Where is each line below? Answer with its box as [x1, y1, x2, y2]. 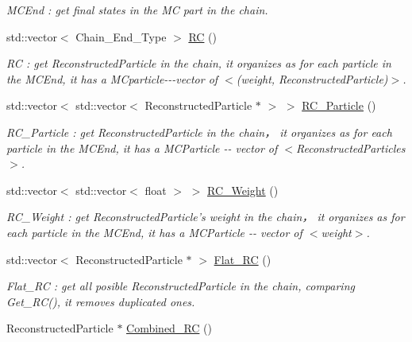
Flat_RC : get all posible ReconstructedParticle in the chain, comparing [6, 278, 355, 294]
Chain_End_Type [75, 28, 167, 45]
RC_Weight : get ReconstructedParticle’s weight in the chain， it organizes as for [6, 208, 405, 225]
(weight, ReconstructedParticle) [236, 70, 388, 87]
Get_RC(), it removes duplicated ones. [6, 293, 195, 309]
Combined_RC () [126, 320, 212, 336]
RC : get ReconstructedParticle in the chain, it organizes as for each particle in [6, 55, 391, 72]
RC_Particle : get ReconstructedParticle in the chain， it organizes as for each [6, 123, 392, 140]
